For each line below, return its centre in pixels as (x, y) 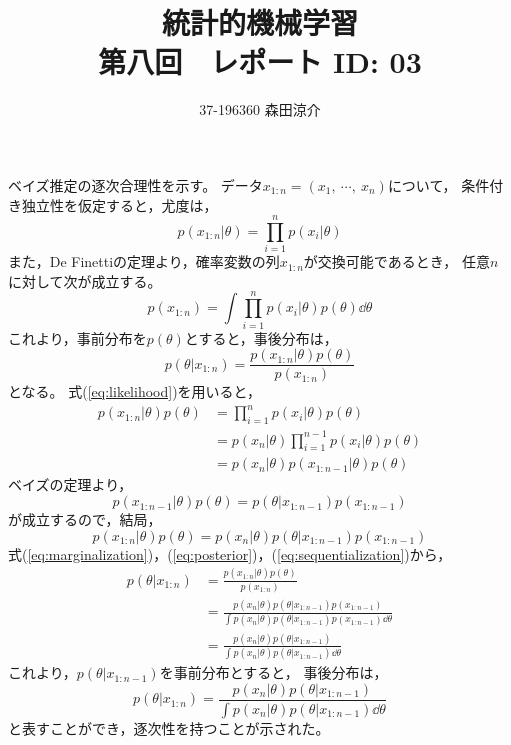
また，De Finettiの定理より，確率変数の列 (144, 261)
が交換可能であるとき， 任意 (396, 261)
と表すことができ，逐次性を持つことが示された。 (169, 727)
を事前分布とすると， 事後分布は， (273, 672)
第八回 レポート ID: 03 (260, 61)
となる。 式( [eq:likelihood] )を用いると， (135, 391)
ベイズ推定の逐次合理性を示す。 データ (135, 184)
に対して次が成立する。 (85, 280)
